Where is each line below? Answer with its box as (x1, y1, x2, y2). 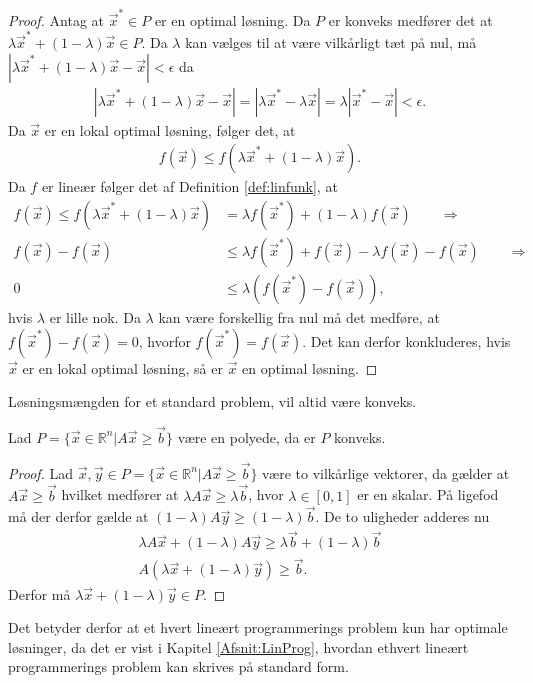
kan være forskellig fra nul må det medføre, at (158, 306, 440, 327)
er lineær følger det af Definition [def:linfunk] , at (41, 176, 338, 197)
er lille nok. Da (49, 306, 141, 327)
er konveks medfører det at (328, 9, 493, 30)
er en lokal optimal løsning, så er (22, 357, 223, 378)
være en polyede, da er (177, 426, 316, 447)
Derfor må (8, 583, 71, 604)
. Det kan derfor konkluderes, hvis (302, 330, 511, 351)
